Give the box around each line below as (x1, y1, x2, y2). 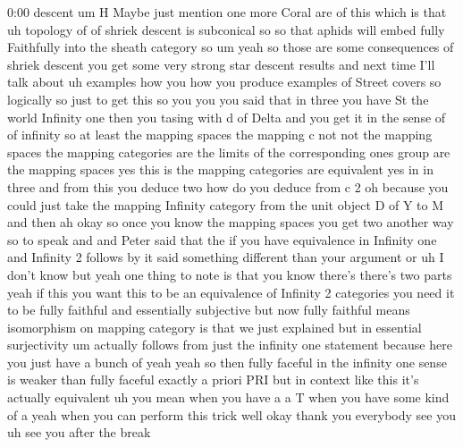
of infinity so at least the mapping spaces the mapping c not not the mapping (7, 125, 433, 144)
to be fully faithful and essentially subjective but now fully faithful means (7, 300, 410, 319)
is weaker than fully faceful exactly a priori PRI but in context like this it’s (7, 370, 419, 389)
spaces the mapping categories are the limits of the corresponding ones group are (7, 142, 450, 161)
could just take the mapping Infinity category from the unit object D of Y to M (7, 195, 444, 214)
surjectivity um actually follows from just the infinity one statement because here (7, 335, 452, 354)
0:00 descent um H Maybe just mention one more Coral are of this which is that (7, 3, 447, 21)
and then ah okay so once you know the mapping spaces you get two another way (7, 213, 454, 232)
